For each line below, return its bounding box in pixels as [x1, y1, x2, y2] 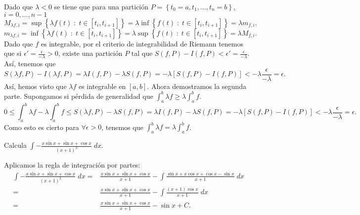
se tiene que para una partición [54, 1, 149, 11]
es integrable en [78, 81, 126, 91]
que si [4, 48, 22, 58]
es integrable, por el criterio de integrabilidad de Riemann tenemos [41, 38, 244, 48]
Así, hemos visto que [4, 81, 67, 91]
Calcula [4, 140, 27, 150]
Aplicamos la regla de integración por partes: [4, 160, 140, 170]
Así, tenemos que [4, 58, 56, 69]
